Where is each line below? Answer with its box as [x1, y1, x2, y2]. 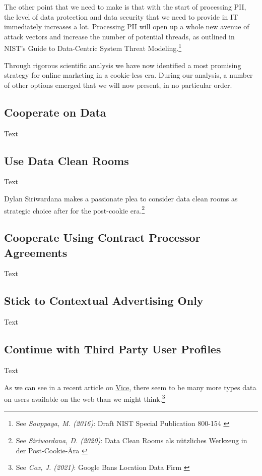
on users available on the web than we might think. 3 [4, 392, 165, 404]
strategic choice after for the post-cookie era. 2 [4, 203, 145, 216]
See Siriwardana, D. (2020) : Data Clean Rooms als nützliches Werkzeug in [16, 435, 247, 446]
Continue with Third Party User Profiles [4, 341, 221, 357]
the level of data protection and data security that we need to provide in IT [4, 11, 238, 22]
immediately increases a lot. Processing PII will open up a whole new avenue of [4, 21, 249, 32]
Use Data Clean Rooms [4, 152, 129, 168]
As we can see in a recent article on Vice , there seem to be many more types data [4, 382, 256, 392]
